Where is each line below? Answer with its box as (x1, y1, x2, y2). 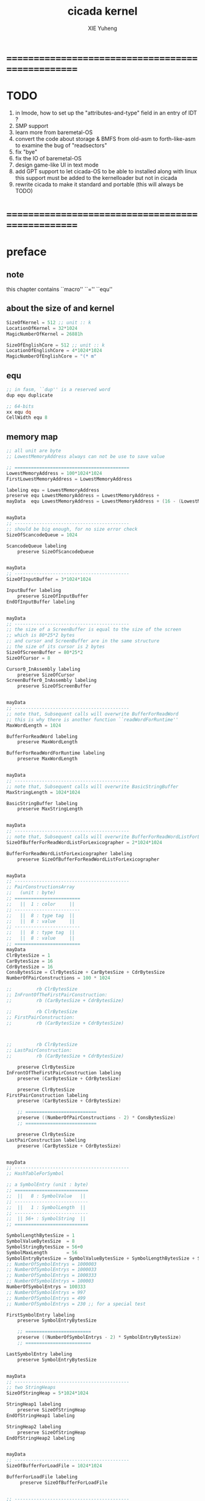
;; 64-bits (6, 403, 34, 410)
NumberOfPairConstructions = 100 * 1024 (6, 975, 111, 981)
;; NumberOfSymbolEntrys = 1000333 (6, 1272, 97, 1279)
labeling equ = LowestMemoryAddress (6, 487, 99, 493)
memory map (6, 432, 58, 442)
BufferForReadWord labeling (6, 733, 78, 739)
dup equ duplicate (6, 392, 53, 399)
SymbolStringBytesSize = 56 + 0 (6, 1244, 84, 1250)
